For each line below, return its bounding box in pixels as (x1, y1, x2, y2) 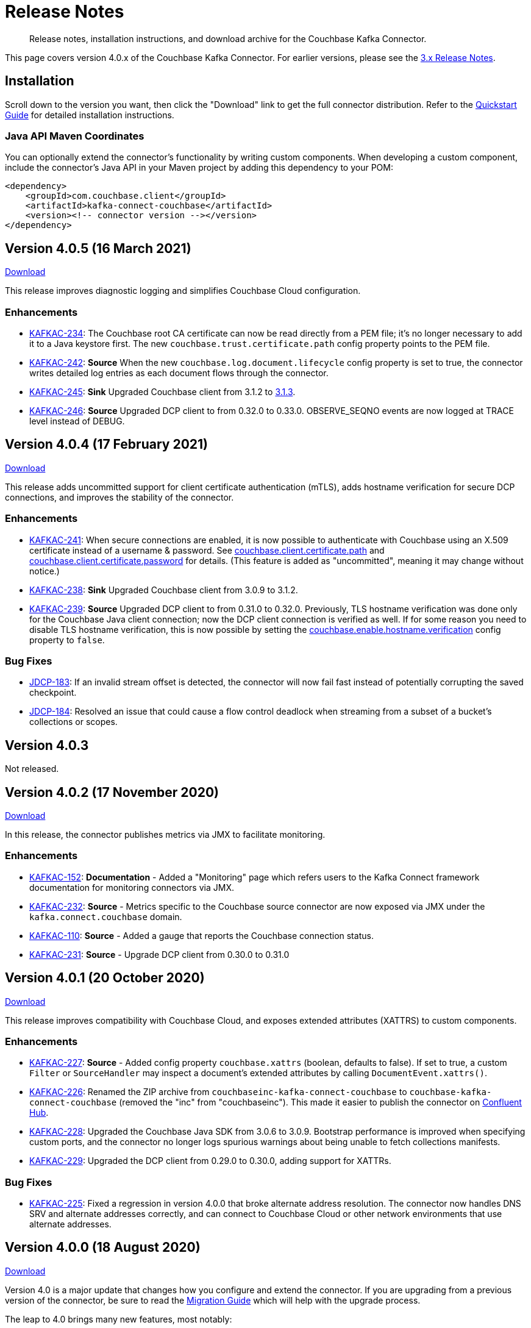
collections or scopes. (29, 716, 118, 727)
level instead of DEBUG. (29, 415, 125, 426)
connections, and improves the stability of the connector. (5, 491, 234, 502)
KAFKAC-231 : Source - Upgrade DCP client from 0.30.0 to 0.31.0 (29, 949, 290, 960)
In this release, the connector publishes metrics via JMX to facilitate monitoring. (5, 829, 326, 840)
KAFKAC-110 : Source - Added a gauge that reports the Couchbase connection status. (29, 930, 374, 941)
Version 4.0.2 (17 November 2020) (5, 784, 219, 800)
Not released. (5, 763, 59, 774)
